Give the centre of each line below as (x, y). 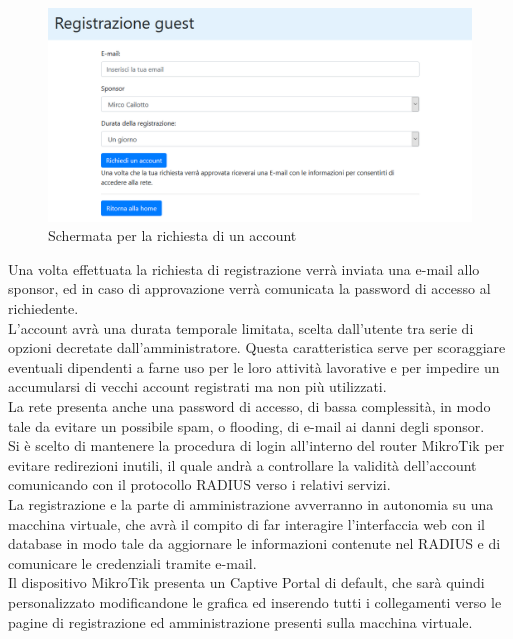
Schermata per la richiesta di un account (172, 235)
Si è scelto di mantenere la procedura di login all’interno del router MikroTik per (256, 445)
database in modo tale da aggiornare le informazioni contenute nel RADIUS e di (254, 543)
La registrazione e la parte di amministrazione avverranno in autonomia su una (251, 503)
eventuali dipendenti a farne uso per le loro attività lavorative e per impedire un (254, 366)
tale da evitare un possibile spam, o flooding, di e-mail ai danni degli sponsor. (246, 425)
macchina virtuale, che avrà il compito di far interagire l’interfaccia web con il (247, 523)
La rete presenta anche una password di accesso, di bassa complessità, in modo (249, 406)
